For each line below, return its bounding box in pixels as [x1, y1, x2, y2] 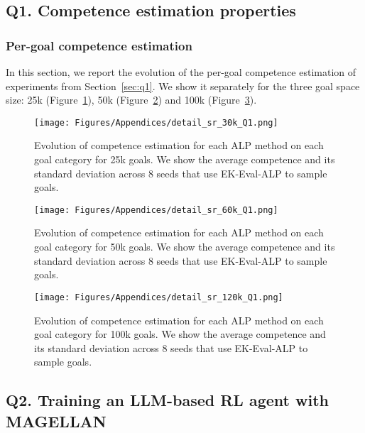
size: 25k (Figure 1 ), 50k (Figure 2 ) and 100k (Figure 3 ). [6, 92, 257, 107]
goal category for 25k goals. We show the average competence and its [34, 152, 335, 167]
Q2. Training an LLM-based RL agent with [6, 389, 329, 411]
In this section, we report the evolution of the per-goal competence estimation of [6, 65, 356, 79]
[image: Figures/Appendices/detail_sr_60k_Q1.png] [34, 204, 278, 215]
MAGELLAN [6, 410, 107, 432]
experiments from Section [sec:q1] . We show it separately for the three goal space [6, 78, 360, 93]
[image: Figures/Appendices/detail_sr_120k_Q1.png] [34, 292, 283, 302]
